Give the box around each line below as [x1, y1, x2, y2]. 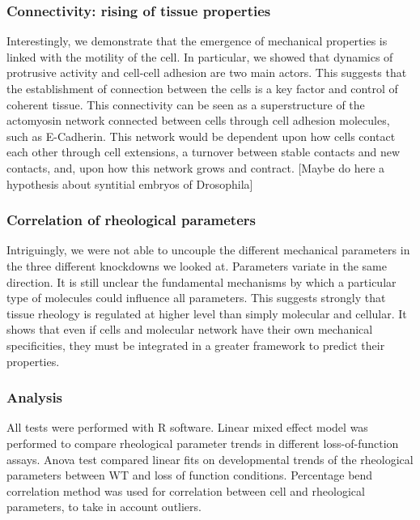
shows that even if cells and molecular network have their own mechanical [6, 321, 373, 338]
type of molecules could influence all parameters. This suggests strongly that [6, 289, 386, 306]
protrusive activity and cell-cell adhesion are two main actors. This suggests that [6, 64, 407, 81]
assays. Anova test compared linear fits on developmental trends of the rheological [6, 450, 414, 467]
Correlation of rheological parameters [6, 210, 256, 230]
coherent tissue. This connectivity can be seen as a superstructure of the [6, 96, 365, 113]
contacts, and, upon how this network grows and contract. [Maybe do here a [6, 159, 385, 176]
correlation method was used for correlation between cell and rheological [6, 482, 365, 499]
